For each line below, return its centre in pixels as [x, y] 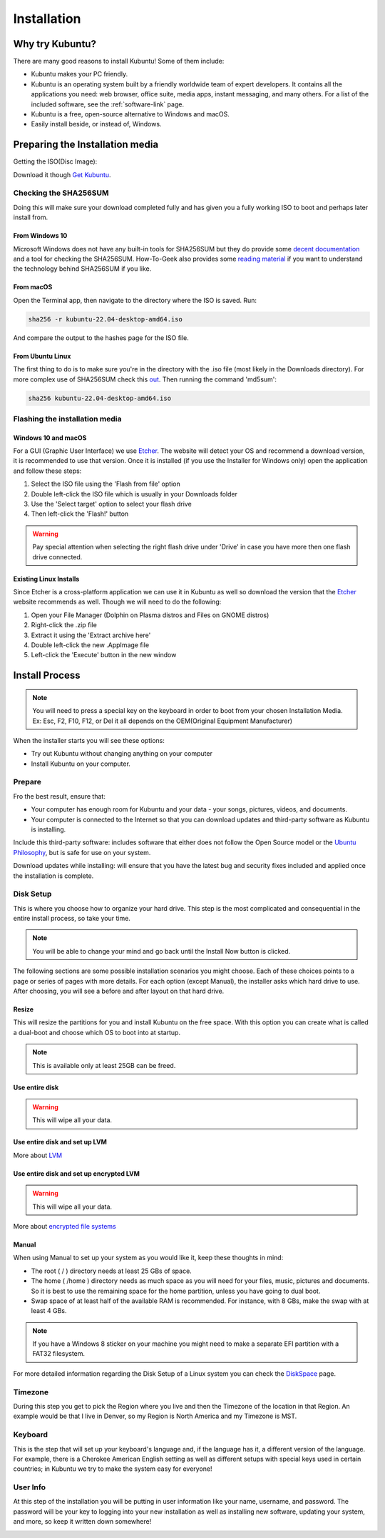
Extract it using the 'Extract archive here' [91, 635]
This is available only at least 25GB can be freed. [104, 1065]
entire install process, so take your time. [72, 919]
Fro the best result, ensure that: [60, 796]
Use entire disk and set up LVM [60, 1142]
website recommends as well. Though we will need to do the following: [117, 602]
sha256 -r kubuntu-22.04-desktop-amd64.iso [106, 319]
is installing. [48, 829]
